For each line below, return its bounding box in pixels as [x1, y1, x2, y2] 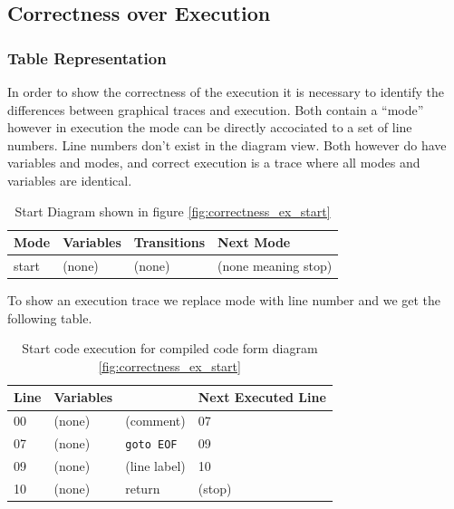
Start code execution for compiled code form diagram [22, 339, 318, 358]
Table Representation [7, 46, 167, 69]
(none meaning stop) [217, 256, 333, 274]
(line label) [125, 456, 186, 475]
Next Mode [217, 233, 291, 252]
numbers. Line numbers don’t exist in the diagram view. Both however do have [7, 135, 447, 154]
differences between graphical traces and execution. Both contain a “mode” [7, 100, 424, 119]
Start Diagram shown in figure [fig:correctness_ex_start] [14, 201, 331, 220]
